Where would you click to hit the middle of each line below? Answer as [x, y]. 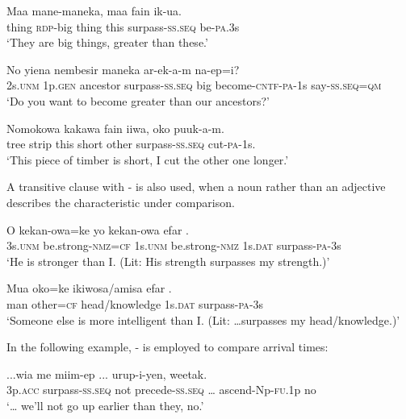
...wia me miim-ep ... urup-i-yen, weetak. [107, 373]
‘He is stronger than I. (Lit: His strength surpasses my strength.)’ [168, 261]
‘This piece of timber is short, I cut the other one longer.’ [148, 159]
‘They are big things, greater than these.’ [107, 42]
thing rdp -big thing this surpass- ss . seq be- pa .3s [123, 26]
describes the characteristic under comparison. [121, 202]
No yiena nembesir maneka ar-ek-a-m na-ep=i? [123, 69]
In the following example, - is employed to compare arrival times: [167, 347]
